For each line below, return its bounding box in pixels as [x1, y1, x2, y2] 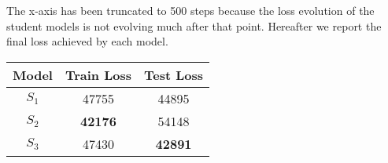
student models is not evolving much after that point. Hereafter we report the [6, 17, 382, 34]
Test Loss [144, 65, 204, 84]
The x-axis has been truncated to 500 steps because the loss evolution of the [6, 2, 375, 18]
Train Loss [65, 65, 132, 84]
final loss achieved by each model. [6, 33, 168, 49]
